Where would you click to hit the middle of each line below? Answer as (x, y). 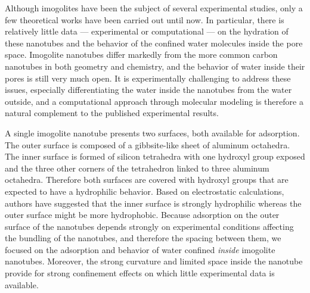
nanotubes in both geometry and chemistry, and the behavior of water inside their (155, 66)
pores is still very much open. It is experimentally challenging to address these (148, 78)
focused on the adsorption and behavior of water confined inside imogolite (140, 249)
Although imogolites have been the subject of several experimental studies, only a (154, 8)
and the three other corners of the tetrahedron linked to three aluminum (137, 168)
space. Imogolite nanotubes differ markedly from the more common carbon (141, 54)
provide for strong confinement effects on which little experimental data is (140, 273)
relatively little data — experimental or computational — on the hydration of (147, 31)
